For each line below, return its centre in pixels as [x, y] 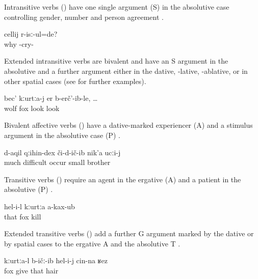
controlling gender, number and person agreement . [84, 17]
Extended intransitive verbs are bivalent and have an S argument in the [116, 61]
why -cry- [19, 44]
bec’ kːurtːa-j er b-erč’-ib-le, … [51, 98]
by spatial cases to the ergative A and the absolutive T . [92, 243]
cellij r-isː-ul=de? [31, 34]
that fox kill [23, 216]
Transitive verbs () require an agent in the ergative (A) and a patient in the [123, 179]
